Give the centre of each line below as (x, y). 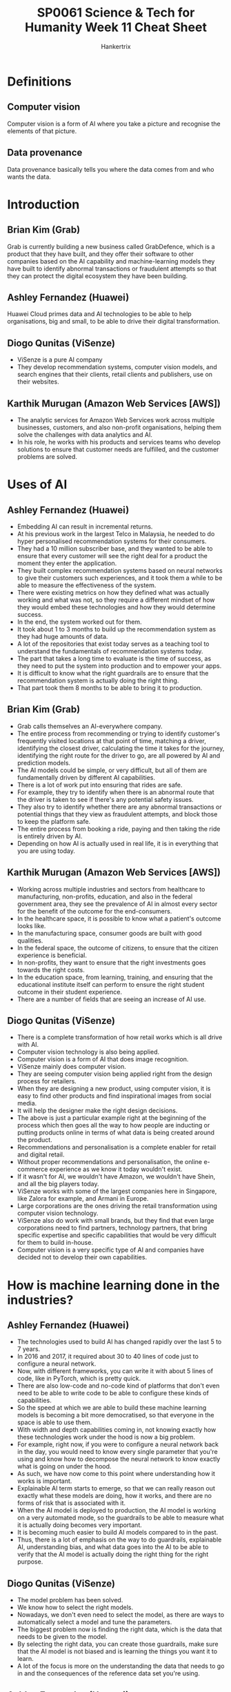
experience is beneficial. (52, 955)
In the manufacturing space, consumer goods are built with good (109, 933)
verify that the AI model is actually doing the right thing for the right (113, 1555)
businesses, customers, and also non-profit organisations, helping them (119, 427)
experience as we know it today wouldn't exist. (116, 1169)
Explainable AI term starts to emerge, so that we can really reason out (116, 1488)
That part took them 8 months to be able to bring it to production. (110, 688)
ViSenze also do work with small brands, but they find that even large (115, 1221)
